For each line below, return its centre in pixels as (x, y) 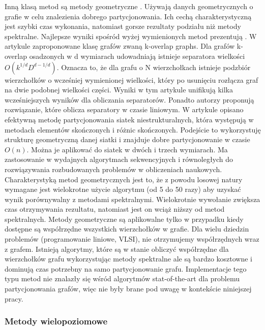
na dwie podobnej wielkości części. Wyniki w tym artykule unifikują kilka (119, 90)
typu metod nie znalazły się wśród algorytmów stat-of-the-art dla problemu (122, 278)
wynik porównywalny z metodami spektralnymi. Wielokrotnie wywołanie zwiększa (132, 199)
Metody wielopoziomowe (56, 321)
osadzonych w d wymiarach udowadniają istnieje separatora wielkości (137, 56)
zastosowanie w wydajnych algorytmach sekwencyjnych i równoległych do (119, 159)
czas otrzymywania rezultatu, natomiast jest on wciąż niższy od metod (115, 209)
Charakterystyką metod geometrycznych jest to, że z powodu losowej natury (124, 179)
